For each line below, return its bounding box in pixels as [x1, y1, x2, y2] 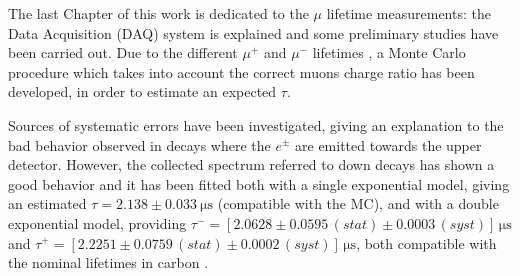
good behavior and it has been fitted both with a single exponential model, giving [8, 173, 510, 194]
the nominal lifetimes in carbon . [8, 252, 209, 273]
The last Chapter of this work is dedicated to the [8, 3, 309, 23]
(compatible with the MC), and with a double [217, 193, 499, 214]
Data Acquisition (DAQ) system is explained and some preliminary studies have [8, 22, 499, 43]
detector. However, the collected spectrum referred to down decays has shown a [8, 154, 495, 175]
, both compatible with [356, 232, 497, 253]
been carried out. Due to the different [8, 42, 238, 63]
